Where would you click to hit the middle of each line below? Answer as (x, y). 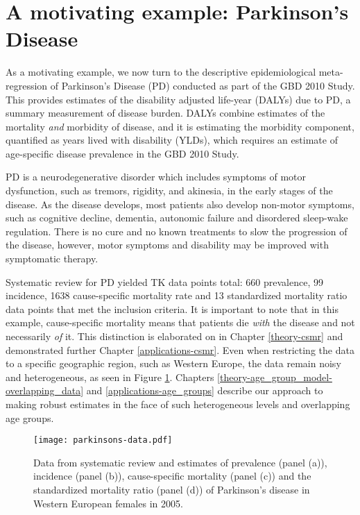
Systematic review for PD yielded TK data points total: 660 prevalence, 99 (164, 281)
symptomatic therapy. (52, 259)
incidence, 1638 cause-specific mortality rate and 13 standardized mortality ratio (177, 295)
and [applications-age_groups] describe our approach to (205, 390)
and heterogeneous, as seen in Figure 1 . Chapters (110, 377)
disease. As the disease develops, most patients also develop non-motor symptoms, (180, 204)
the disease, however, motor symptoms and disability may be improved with (167, 245)
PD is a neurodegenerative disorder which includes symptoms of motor (156, 177)
